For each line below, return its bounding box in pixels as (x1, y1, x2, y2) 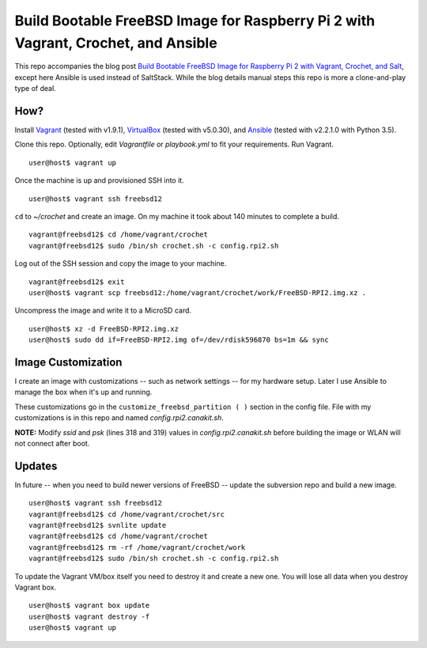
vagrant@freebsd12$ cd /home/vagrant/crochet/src (28, 510, 225, 518)
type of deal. (14, 84, 57, 93)
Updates (14, 459, 58, 472)
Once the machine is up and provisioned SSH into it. (14, 176, 185, 185)
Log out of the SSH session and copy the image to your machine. (14, 259, 227, 268)
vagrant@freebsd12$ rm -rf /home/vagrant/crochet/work (28, 543, 246, 551)
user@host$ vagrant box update (28, 601, 150, 610)
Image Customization (14, 355, 123, 369)
